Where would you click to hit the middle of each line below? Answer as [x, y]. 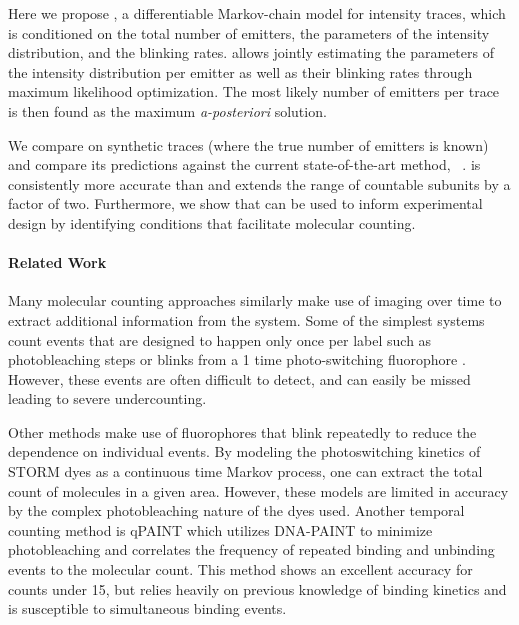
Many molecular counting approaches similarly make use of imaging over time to [255, 300]
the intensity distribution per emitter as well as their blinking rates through [240, 71]
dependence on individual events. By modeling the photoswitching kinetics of [244, 451]
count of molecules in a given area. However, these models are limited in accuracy [258, 490]
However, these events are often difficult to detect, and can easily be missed [239, 378]
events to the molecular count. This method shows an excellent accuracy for [240, 569]
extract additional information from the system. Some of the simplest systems [246, 319]
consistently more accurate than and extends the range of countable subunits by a [259, 183]
